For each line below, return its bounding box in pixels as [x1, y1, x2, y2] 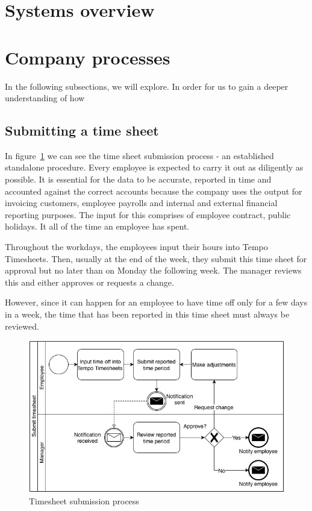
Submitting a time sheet [5, 121, 159, 140]
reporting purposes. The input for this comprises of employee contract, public [5, 208, 291, 221]
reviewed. [5, 319, 39, 332]
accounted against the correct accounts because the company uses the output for [5, 184, 302, 197]
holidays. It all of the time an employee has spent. [5, 220, 190, 233]
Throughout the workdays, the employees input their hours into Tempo [5, 240, 268, 253]
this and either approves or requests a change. [5, 275, 174, 288]
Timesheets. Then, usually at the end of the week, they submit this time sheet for [5, 252, 307, 265]
